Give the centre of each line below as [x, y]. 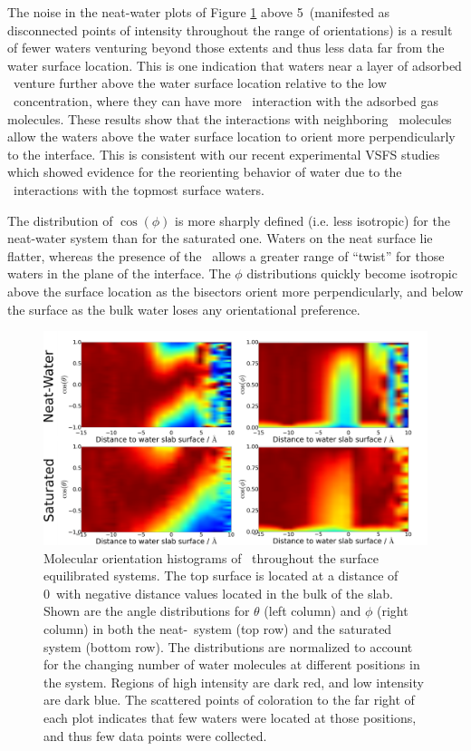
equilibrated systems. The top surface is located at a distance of [221, 575]
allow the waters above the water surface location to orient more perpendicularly [231, 137]
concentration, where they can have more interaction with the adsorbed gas [226, 100]
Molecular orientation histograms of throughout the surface [211, 557]
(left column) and [312, 611]
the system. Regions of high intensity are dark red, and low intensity [234, 682]
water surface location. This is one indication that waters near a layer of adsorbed [235, 65]
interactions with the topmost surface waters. [139, 189]
